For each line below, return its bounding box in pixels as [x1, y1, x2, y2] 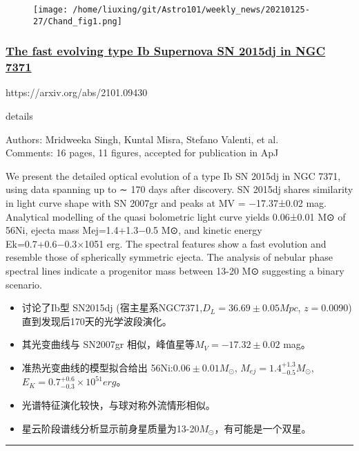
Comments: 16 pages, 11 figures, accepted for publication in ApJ [6, 145, 279, 160]
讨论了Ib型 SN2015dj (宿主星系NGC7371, [21, 300, 203, 315]
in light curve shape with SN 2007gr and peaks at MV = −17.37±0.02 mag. [6, 196, 327, 210]
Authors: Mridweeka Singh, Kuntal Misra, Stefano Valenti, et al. [6, 131, 279, 146]
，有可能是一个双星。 [214, 421, 311, 435]
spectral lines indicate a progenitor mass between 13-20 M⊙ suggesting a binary [6, 263, 345, 277]
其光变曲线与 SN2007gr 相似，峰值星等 [21, 337, 195, 351]
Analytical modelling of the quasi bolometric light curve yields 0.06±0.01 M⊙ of [6, 209, 346, 223]
